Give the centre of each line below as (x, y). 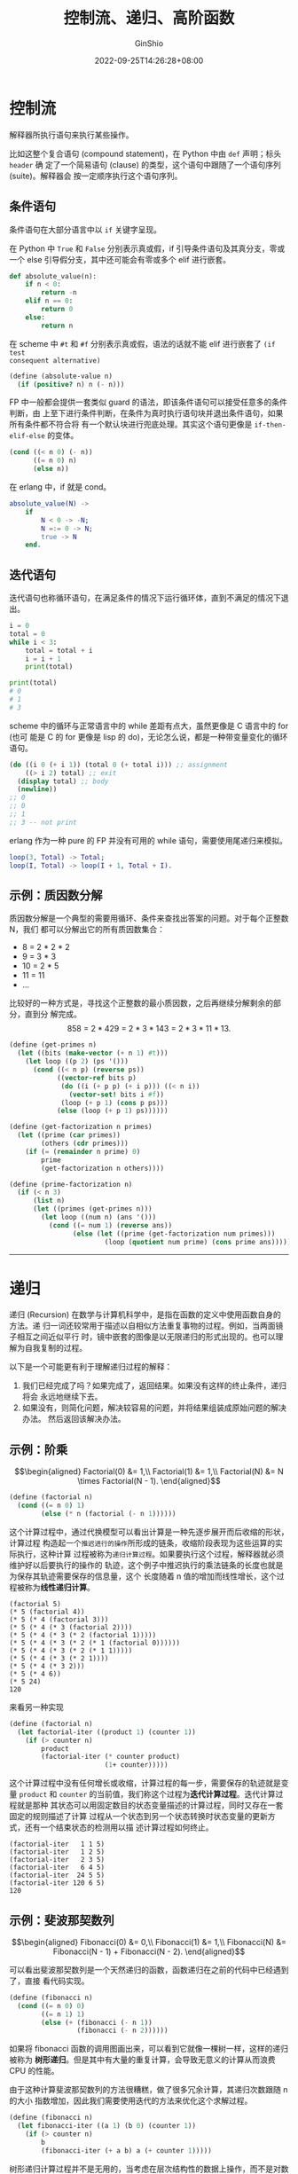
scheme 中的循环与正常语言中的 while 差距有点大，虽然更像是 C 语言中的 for (149, 726)
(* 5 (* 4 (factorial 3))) (59, 1620)
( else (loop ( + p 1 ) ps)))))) (112, 1111)
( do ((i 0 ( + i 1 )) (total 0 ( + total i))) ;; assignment (118, 765)
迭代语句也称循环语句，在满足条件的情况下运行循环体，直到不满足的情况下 (145, 598)
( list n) (49, 1201)
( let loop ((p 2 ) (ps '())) (77, 1062)
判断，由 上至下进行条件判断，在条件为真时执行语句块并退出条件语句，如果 (146, 413)
